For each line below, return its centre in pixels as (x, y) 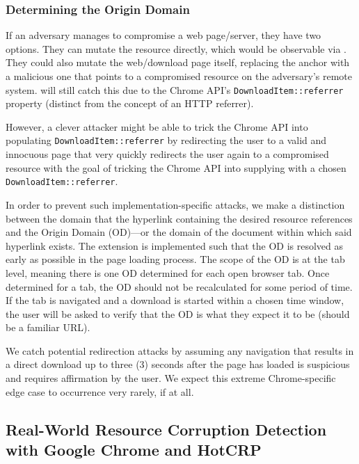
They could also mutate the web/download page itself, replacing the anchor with (178, 62)
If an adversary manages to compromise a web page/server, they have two (163, 35)
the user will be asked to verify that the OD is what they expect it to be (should (178, 313)
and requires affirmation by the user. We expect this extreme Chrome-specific (171, 378)
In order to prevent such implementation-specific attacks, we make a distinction (175, 204)
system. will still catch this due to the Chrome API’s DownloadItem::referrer (175, 89)
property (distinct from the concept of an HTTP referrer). (130, 103)
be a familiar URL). (48, 327)
